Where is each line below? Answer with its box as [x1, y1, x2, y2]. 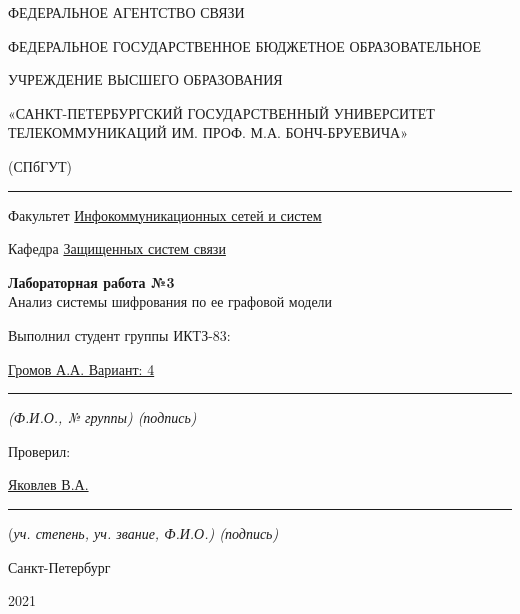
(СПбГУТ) [8, 155, 73, 176]
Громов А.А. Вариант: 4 [8, 358, 155, 379]
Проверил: [8, 440, 71, 461]
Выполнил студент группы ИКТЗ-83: [8, 324, 231, 345]
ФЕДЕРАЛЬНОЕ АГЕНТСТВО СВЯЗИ [8, 2, 245, 22]
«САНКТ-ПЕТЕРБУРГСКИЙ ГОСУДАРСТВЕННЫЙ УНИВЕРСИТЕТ [8, 102, 435, 123]
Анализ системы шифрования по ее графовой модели [8, 291, 333, 312]
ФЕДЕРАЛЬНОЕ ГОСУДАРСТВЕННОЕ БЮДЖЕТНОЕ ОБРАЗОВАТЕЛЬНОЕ [8, 35, 482, 56]
